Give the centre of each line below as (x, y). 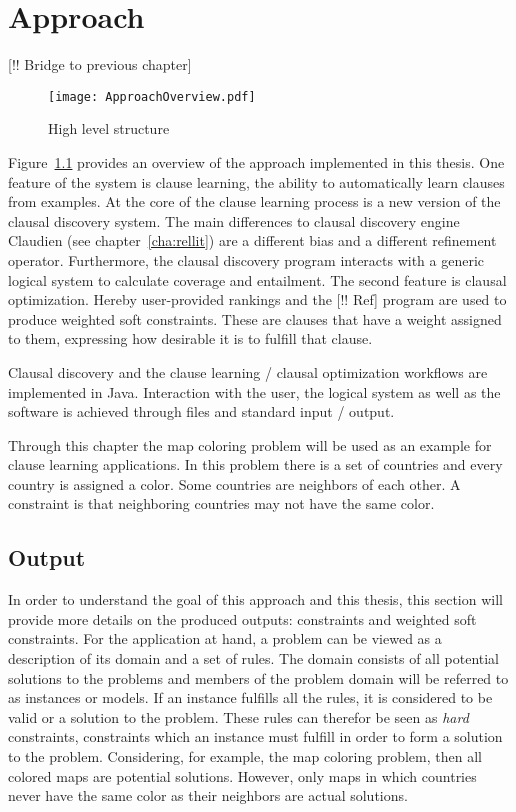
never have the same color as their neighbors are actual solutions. (208, 795)
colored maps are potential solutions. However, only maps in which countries (242, 775)
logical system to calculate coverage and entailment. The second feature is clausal (257, 279)
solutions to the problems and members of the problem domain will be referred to (258, 677)
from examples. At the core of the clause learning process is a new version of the (254, 201)
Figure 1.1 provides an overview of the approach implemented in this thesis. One (256, 161)
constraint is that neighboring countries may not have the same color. (221, 503)
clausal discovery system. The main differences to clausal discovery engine (234, 220)
